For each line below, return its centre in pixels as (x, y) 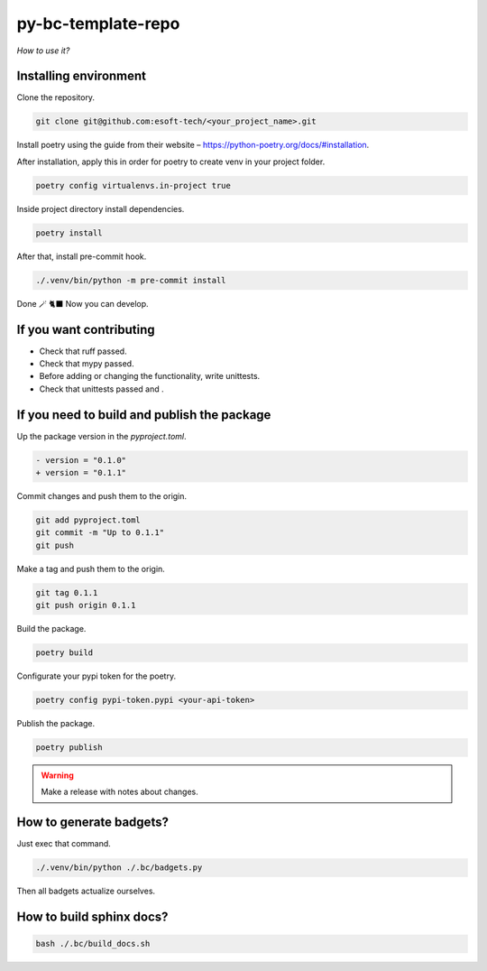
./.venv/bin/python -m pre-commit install (131, 280)
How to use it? (43, 51)
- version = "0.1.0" (81, 460)
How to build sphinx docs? (92, 917)
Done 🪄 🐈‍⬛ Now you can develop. (83, 303)
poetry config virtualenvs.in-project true (133, 185)
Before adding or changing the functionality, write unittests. (150, 376)
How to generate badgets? (92, 823)
